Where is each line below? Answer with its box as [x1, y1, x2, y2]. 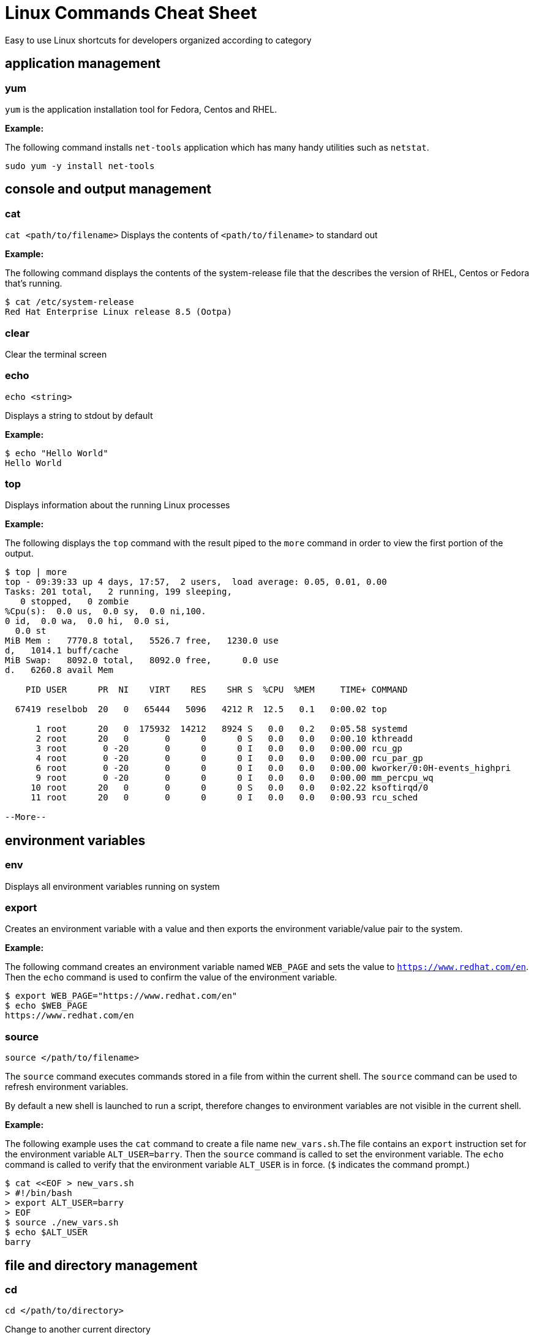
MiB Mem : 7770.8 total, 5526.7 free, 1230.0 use [5, 636, 279, 646]
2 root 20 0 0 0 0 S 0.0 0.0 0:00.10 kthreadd [36, 734, 413, 744]
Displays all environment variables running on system [5, 881, 220, 892]
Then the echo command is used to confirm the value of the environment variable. [5, 972, 337, 983]
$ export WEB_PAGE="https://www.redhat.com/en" [5, 991, 238, 1001]
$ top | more [5, 567, 67, 577]
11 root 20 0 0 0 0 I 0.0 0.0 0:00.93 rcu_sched [31, 792, 418, 803]
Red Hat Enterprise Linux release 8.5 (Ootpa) [5, 307, 232, 317]
